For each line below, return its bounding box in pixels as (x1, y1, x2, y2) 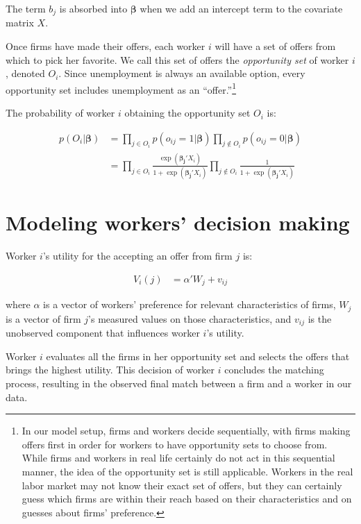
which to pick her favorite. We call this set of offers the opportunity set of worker (6, 52, 349, 67)
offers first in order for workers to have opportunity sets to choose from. (22, 437, 328, 451)
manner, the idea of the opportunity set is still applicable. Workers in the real (22, 464, 353, 479)
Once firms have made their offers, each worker (6, 39, 205, 53)
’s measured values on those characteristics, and (88, 311, 292, 326)
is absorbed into (59, 1, 128, 15)
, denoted (6, 66, 45, 81)
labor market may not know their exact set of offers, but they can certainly (22, 477, 342, 492)
